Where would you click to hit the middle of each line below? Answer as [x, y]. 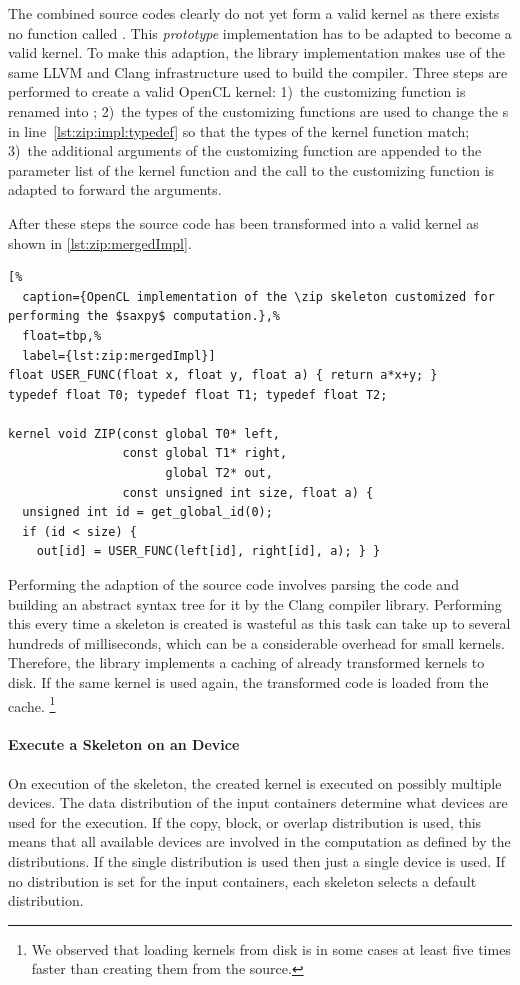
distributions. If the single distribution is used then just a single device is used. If [257, 861]
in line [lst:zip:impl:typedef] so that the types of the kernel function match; [239, 130]
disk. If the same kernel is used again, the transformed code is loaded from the [248, 682]
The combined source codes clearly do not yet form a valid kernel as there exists [254, 13]
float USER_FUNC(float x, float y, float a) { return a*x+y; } [223, 375]
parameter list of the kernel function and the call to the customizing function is [251, 169]
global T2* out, [219, 473]
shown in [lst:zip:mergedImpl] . [100, 242]
